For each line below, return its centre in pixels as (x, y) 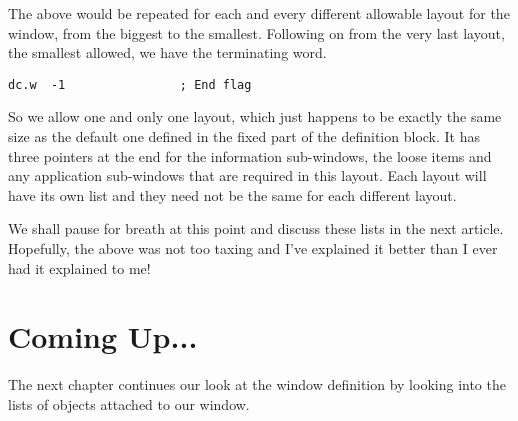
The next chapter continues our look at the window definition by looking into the (257, 384)
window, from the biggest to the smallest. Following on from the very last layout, (256, 32)
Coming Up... (103, 336)
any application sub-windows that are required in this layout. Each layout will (247, 175)
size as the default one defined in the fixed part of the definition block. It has (244, 136)
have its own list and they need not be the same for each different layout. (232, 194)
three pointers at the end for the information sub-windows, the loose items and (250, 155)
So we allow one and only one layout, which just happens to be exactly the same (255, 116)
